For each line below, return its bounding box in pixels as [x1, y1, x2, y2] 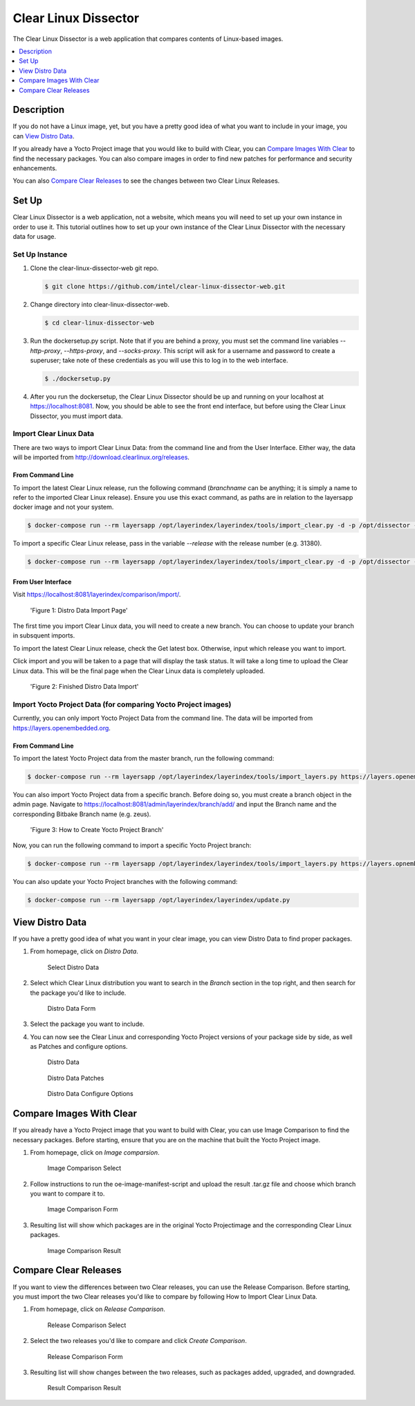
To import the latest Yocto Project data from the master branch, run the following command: [12, 754, 275, 762]
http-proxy [30, 346, 61, 354]
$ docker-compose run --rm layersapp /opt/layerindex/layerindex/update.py [27, 896, 290, 904]
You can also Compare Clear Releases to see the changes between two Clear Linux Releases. [12, 177, 280, 185]
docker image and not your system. [12, 503, 114, 512]
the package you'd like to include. [30, 989, 127, 997]
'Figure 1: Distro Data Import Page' [30, 606, 128, 614]
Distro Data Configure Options [47, 1090, 134, 1098]
